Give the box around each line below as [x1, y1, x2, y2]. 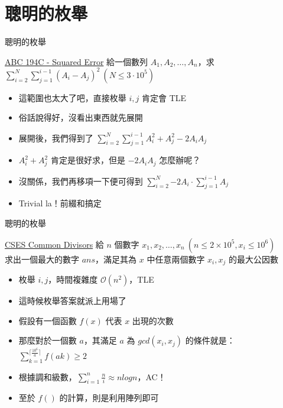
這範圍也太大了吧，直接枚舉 [18, 91, 126, 103]
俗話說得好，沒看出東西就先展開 [18, 111, 143, 124]
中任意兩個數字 [147, 252, 205, 265]
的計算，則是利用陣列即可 [59, 391, 159, 404]
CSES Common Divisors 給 [5, 238, 104, 250]
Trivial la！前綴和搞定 [18, 197, 102, 209]
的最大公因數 [229, 252, 279, 265]
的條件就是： [185, 334, 235, 347]
